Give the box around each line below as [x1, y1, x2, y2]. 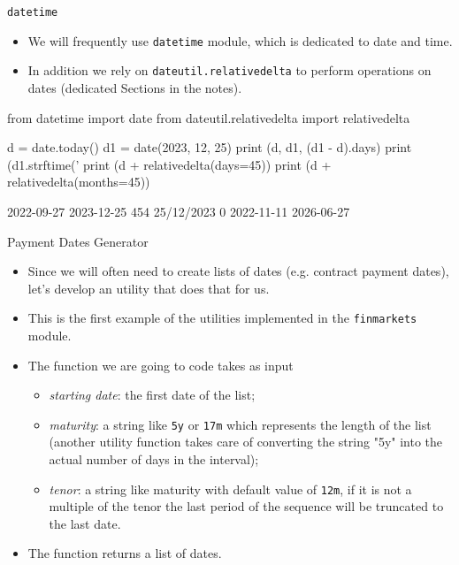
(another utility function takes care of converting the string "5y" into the [49, 432, 443, 451]
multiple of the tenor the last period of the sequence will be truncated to [49, 497, 444, 515]
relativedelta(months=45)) [7, 172, 150, 191]
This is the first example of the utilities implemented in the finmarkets [27, 309, 417, 327]
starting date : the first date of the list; [49, 386, 256, 404]
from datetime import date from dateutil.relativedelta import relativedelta [7, 108, 410, 126]
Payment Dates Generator [7, 232, 149, 250]
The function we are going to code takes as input [27, 355, 294, 374]
